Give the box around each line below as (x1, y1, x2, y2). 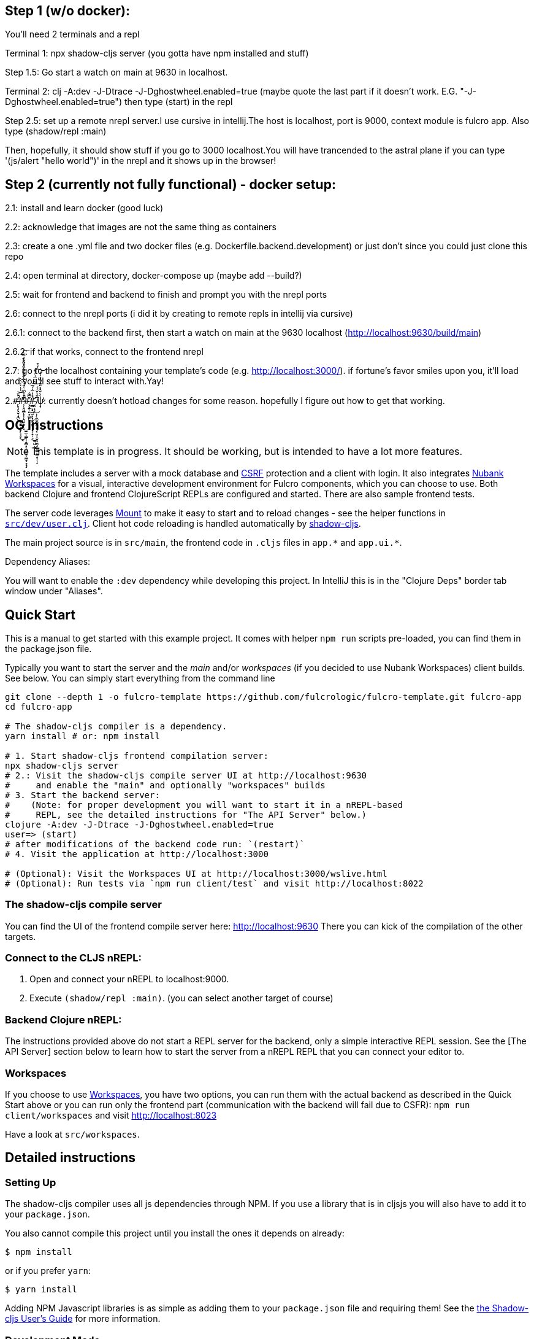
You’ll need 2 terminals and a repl (5, 29, 140, 40)
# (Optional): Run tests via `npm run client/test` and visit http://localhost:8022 (5, 878, 424, 888)
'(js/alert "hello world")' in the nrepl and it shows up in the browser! (5, 155, 277, 166)
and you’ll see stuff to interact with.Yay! (5, 376, 164, 387)
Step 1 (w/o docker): (5, 3, 130, 18)
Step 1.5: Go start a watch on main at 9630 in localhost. (5, 67, 228, 78)
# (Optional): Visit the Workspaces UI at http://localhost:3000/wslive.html (5, 868, 387, 879)
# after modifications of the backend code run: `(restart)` (5, 839, 305, 849)
